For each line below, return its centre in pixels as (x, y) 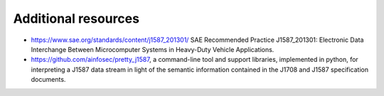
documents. (48, 80)
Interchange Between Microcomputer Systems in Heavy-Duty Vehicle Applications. (153, 49)
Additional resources (76, 18)
